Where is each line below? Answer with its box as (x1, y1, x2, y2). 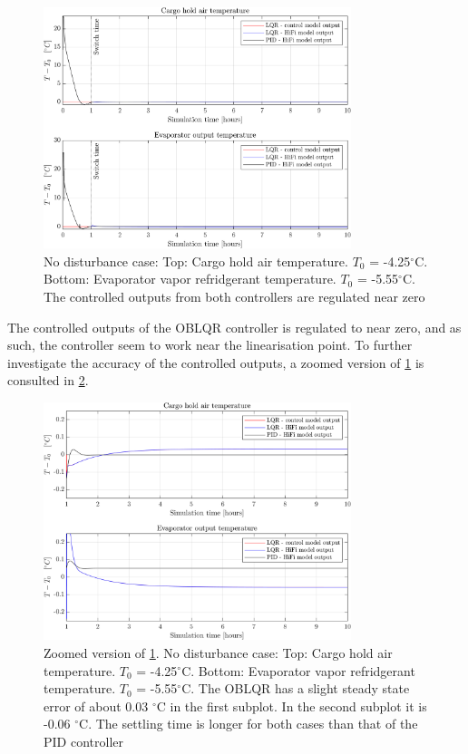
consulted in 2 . (7, 371, 89, 390)
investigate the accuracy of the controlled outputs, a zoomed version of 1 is (7, 353, 424, 372)
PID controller (44, 731, 123, 750)
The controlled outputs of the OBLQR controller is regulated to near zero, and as (7, 317, 462, 336)
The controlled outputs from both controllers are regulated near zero (44, 287, 425, 306)
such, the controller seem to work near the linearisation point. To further (7, 335, 413, 354)
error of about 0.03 (44, 696, 149, 715)
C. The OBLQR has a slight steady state (181, 679, 410, 698)
